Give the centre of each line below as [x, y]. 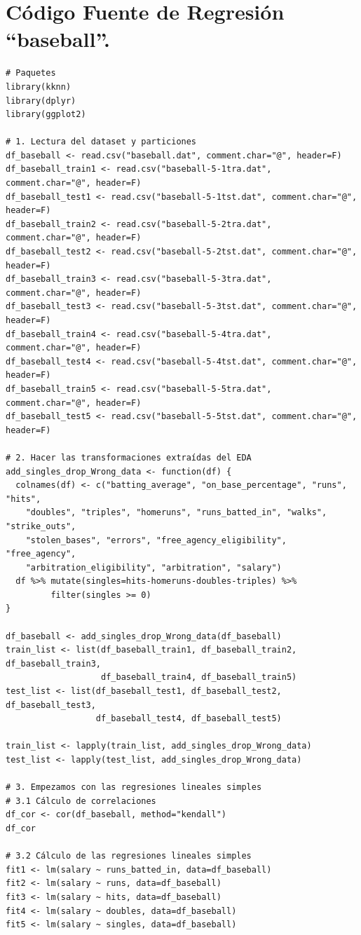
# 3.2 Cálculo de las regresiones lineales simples [129, 856]
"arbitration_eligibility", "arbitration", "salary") [154, 567]
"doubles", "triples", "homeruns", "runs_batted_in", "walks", [176, 513]
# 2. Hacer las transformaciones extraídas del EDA [129, 457]
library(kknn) [39, 87]
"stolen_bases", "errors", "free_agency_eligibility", [156, 540]
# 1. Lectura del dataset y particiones [101, 142]
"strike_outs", [41, 526]
